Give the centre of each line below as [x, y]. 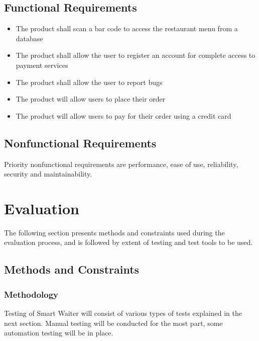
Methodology [31, 294]
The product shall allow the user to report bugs [89, 82]
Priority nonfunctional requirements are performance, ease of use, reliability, [121, 164]
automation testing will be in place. [59, 333]
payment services [42, 65]
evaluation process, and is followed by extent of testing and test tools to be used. [128, 242]
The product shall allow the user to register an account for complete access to [136, 55]
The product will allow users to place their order [91, 99]
